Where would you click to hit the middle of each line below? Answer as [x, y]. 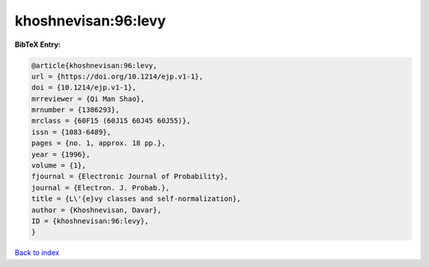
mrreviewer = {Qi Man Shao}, [88, 99]
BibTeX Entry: [38, 44]
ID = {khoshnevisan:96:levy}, [90, 221]
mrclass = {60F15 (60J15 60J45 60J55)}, [111, 121]
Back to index [37, 253]
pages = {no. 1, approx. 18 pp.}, [99, 143]
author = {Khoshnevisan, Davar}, [97, 210]
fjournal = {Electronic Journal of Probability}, [130, 176]
